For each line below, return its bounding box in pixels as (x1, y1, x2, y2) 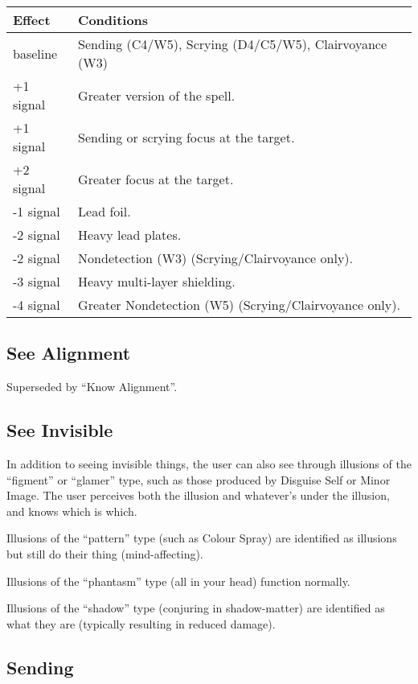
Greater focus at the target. (78, 169, 234, 188)
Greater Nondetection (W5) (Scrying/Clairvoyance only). (78, 295, 400, 314)
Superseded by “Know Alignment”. (6, 378, 178, 395)
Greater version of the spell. (78, 85, 236, 105)
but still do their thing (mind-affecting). (6, 545, 203, 562)
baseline (13, 43, 58, 63)
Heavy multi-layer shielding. (78, 272, 236, 290)
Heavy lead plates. (78, 225, 182, 244)
